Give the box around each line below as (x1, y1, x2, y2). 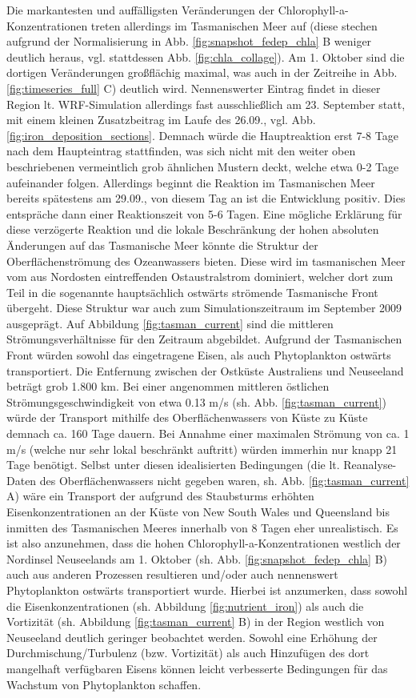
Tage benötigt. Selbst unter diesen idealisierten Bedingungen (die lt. (6, 456, 340, 473)
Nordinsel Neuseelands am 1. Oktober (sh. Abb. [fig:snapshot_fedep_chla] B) (6, 550, 388, 567)
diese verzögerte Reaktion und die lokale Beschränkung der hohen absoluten (6, 221, 379, 238)
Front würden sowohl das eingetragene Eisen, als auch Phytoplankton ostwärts (6, 347, 391, 363)
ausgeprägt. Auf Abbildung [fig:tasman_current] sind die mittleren (6, 315, 334, 331)
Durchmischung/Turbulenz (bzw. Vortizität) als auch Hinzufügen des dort (6, 644, 370, 661)
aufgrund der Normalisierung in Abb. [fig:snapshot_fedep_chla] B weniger (6, 33, 372, 50)
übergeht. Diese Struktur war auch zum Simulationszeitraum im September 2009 (6, 299, 402, 316)
